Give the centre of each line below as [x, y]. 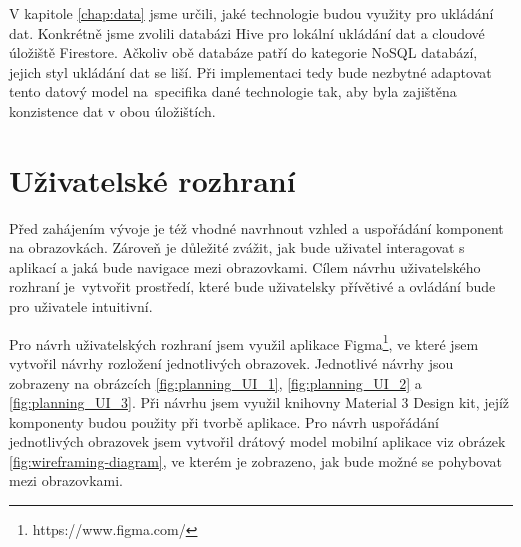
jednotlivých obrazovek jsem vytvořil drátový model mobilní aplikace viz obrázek [257, 441]
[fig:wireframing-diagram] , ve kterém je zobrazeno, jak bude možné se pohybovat [255, 460]
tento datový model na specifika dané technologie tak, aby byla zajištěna [233, 91]
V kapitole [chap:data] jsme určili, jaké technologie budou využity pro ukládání [251, 13]
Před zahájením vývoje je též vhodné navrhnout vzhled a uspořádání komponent [256, 227]
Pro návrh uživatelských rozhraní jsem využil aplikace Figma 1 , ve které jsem [244, 342]
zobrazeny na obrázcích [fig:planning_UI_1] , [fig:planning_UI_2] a [215, 382]
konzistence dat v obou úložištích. [112, 110]
